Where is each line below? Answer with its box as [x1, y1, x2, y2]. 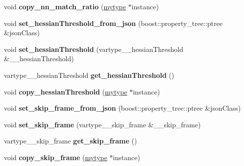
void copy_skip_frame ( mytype [4, 152, 107, 162]
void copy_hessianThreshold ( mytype [4, 86, 127, 96]
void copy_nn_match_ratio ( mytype [4, 1, 126, 11]
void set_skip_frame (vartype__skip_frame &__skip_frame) [4, 119, 201, 129]
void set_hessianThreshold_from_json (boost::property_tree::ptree [4, 18, 223, 28]
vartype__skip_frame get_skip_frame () [4, 136, 137, 146]
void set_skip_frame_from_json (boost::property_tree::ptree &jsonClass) [4, 103, 241, 113]
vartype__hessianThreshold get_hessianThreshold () [4, 70, 174, 80]
